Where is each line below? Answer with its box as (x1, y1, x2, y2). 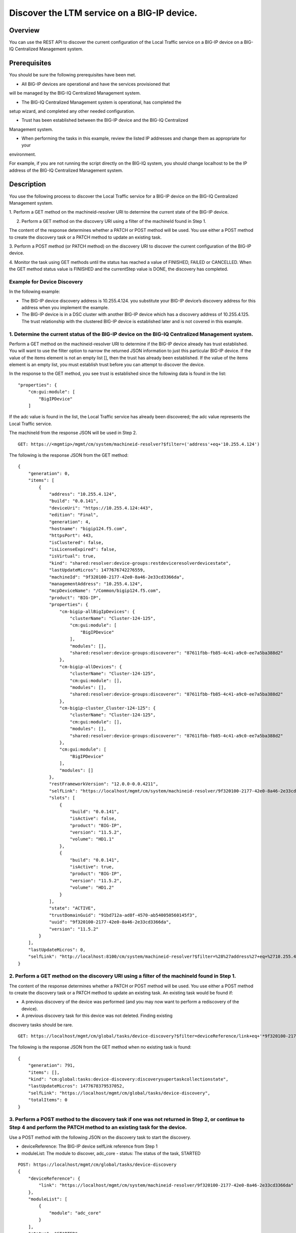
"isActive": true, (70, 864, 114, 870)
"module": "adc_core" (49, 1210, 101, 1216)
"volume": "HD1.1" (70, 836, 114, 842)
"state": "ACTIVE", (49, 906, 96, 911)
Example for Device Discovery (9, 278, 83, 285)
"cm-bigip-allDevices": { (59, 664, 122, 669)
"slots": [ (49, 795, 75, 801)
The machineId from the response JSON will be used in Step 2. (9, 430, 138, 436)
